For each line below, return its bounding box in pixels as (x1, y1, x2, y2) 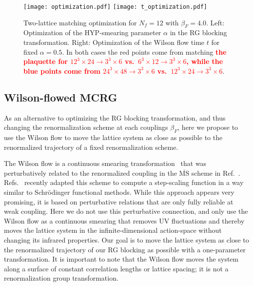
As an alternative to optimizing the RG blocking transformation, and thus (4, 112, 226, 123)
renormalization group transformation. (4, 273, 118, 283)
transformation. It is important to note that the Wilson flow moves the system (4, 254, 239, 264)
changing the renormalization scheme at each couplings (4, 122, 168, 132)
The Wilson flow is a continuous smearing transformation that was (4, 158, 207, 168)
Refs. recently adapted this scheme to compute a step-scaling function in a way (4, 177, 244, 187)
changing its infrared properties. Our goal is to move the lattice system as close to (4, 234, 249, 245)
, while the (186, 56, 223, 66)
